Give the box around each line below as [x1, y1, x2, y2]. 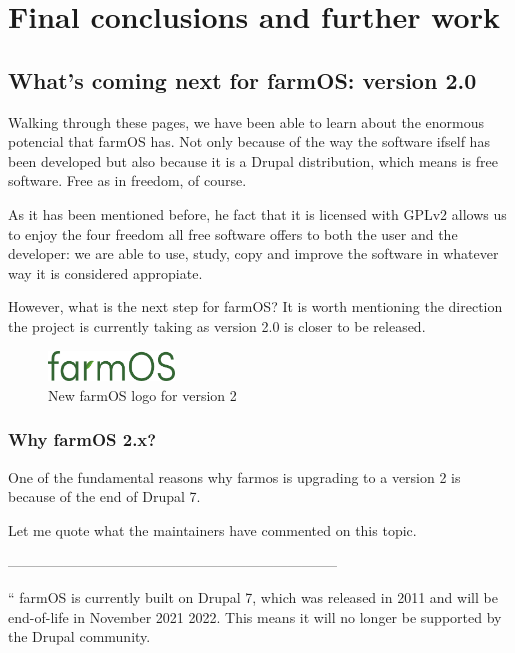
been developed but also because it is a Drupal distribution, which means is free [8, 150, 498, 171]
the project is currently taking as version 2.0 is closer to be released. [8, 315, 426, 336]
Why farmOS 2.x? [8, 427, 157, 452]
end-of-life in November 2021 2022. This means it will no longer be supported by [8, 606, 502, 627]
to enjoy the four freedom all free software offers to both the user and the [8, 223, 458, 244]
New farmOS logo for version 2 [48, 384, 237, 405]
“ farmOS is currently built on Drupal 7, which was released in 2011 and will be [8, 587, 498, 608]
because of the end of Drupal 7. [8, 486, 201, 507]
